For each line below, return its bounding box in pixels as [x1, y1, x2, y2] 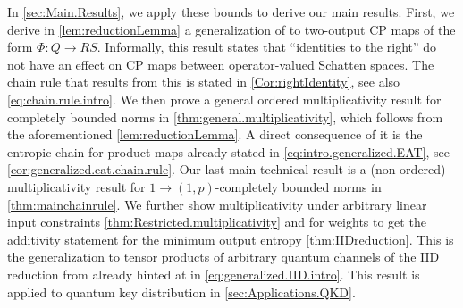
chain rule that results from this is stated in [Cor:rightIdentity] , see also [7, 72, 400, 91]
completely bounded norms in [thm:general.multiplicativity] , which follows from [7, 107, 443, 126]
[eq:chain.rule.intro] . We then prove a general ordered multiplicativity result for [7, 89, 442, 108]
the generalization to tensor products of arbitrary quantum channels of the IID [7, 247, 440, 266]
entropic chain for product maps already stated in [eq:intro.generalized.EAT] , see [7, 142, 450, 161]
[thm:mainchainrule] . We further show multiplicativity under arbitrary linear [7, 195, 427, 213]
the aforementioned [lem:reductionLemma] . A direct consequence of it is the [7, 125, 423, 144]
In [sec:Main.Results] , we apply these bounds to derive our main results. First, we [7, 3, 455, 21]
